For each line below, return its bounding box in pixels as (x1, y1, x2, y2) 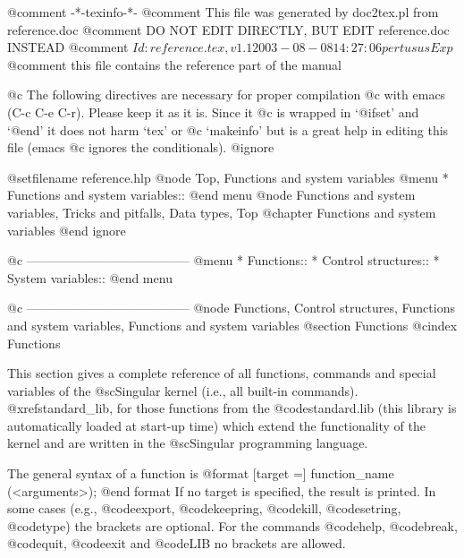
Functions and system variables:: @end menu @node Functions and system (7, 185, 416, 204)
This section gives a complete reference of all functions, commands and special (7, 364, 436, 382)
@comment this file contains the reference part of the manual (7, 55, 342, 73)
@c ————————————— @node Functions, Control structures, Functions (7, 298, 455, 317)
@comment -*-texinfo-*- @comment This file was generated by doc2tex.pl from (7, 3, 439, 21)
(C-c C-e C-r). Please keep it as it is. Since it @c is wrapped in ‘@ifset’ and (7, 102, 419, 121)
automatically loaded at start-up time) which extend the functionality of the (7, 416, 426, 434)
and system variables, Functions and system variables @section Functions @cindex (7, 315, 458, 334)
